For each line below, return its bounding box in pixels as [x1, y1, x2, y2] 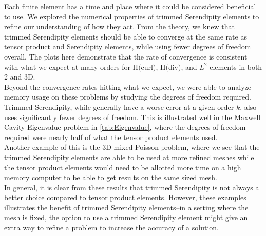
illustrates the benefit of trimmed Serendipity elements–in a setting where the [4, 202, 249, 212]
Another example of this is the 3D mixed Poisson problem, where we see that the [4, 142, 260, 152]
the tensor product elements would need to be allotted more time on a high [4, 162, 241, 172]
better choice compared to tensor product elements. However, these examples [4, 192, 246, 203]
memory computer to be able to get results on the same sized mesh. [4, 172, 217, 183]
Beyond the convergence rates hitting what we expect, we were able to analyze [4, 81, 251, 92]
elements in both [210, 61, 262, 72]
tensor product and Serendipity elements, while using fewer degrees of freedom [4, 41, 251, 52]
